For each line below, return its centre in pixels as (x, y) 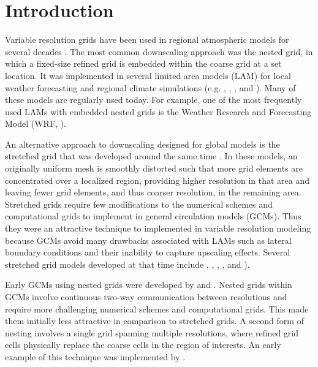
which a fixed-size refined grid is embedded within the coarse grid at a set (143, 63)
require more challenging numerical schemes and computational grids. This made (157, 308)
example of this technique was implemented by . (95, 356)
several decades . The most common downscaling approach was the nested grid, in (159, 51)
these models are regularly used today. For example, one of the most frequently (153, 100)
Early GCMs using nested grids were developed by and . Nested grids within (149, 285)
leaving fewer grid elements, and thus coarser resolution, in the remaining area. (153, 192)
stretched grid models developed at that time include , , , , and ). (127, 264)
